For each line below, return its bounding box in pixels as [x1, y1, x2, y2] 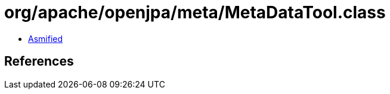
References [4, 54, 74, 69]
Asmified [28, 33, 63, 44]
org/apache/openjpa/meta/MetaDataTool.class [4, 2, 386, 22]
